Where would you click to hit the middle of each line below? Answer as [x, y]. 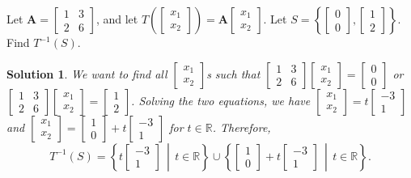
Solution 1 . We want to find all [87, 73]
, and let [117, 19]
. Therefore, [242, 127]
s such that [233, 73]
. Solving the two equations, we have [221, 100]
